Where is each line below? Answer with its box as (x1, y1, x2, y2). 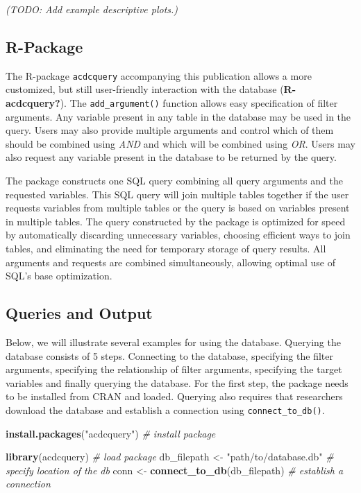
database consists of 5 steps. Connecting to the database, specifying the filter (6, 348, 333, 363)
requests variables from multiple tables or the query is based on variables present (6, 200, 350, 215)
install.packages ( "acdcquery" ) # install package (6, 426, 216, 440)
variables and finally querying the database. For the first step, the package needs (6, 375, 349, 390)
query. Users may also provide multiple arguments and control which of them (6, 123, 334, 137)
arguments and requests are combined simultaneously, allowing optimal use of (6, 254, 336, 269)
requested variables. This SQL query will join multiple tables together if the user (6, 187, 349, 201)
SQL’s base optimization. (6, 268, 112, 283)
